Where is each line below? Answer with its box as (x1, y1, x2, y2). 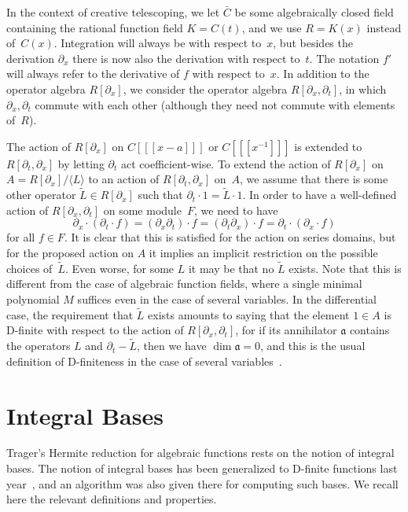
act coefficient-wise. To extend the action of (121, 155, 331, 171)
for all (6, 229, 35, 245)
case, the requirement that (6, 306, 134, 322)
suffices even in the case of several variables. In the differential (77, 290, 377, 307)
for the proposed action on (6, 244, 134, 260)
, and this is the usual (260, 337, 366, 354)
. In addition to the (276, 65, 369, 82)
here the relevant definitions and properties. (6, 491, 217, 507)
